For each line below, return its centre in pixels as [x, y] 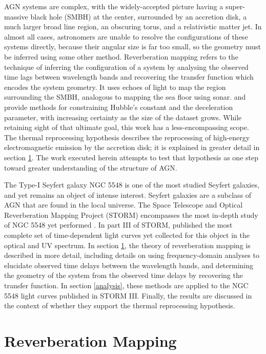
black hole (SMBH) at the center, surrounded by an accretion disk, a [139, 16]
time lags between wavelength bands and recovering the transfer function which [129, 77]
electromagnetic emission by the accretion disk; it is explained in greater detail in [132, 147]
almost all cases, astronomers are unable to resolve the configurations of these [126, 36]
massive [16, 16]
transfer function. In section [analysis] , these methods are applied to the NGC [126, 285]
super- [235, 6]
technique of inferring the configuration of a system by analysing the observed [126, 67]
